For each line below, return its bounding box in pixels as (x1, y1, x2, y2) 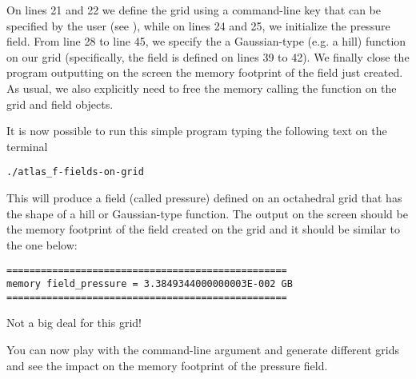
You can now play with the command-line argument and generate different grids (6, 341, 400, 357)
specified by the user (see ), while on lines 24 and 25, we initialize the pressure (6, 17, 390, 34)
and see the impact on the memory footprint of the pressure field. (6, 357, 328, 373)
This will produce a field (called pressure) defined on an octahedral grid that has (6, 189, 402, 205)
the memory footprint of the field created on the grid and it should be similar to (6, 221, 400, 237)
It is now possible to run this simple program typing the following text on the (6, 122, 387, 139)
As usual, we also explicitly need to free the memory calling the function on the (6, 79, 397, 96)
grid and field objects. (6, 95, 114, 112)
